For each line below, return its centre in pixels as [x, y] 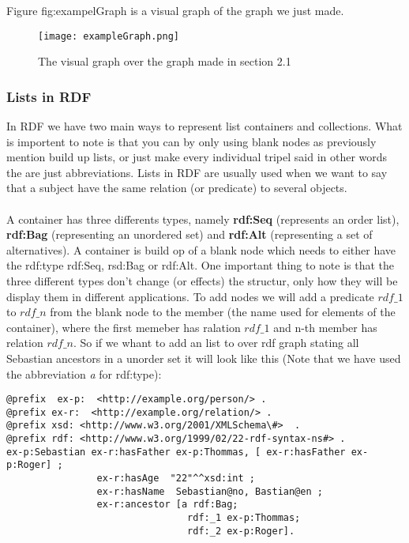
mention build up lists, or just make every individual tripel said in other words [197, 157]
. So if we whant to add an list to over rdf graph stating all [216, 343]
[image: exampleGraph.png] [109, 36]
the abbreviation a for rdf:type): [84, 373]
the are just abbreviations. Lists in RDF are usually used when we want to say [197, 172]
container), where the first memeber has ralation [124, 327]
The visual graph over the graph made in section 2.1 [165, 61]
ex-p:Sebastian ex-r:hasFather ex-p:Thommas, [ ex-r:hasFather [176, 452]
